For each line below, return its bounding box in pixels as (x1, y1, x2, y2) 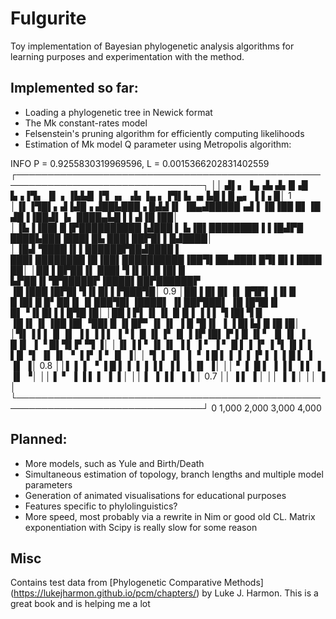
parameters (24, 478, 73, 491)
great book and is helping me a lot (10, 598, 151, 610)
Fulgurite (10, 7, 87, 30)
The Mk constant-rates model (24, 117, 148, 129)
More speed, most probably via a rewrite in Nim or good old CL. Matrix (24, 510, 316, 522)
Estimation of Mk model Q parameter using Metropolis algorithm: (24, 138, 292, 150)
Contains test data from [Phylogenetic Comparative (10, 577, 222, 589)
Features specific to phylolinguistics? (24, 500, 178, 512)
